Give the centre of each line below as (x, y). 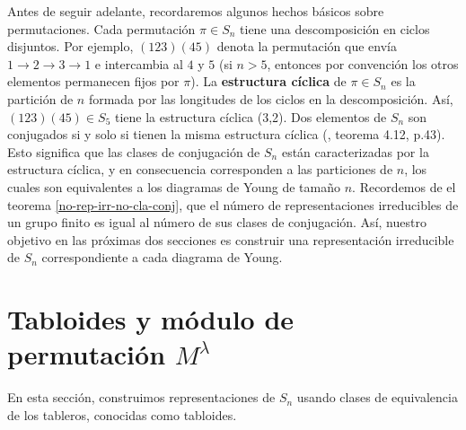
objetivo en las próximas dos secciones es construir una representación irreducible (231, 239)
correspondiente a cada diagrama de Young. (162, 257)
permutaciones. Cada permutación (101, 28)
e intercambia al (139, 63)
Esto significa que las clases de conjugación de (134, 151)
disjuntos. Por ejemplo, (70, 46)
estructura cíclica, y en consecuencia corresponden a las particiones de (200, 169)
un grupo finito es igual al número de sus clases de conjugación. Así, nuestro (217, 222)
